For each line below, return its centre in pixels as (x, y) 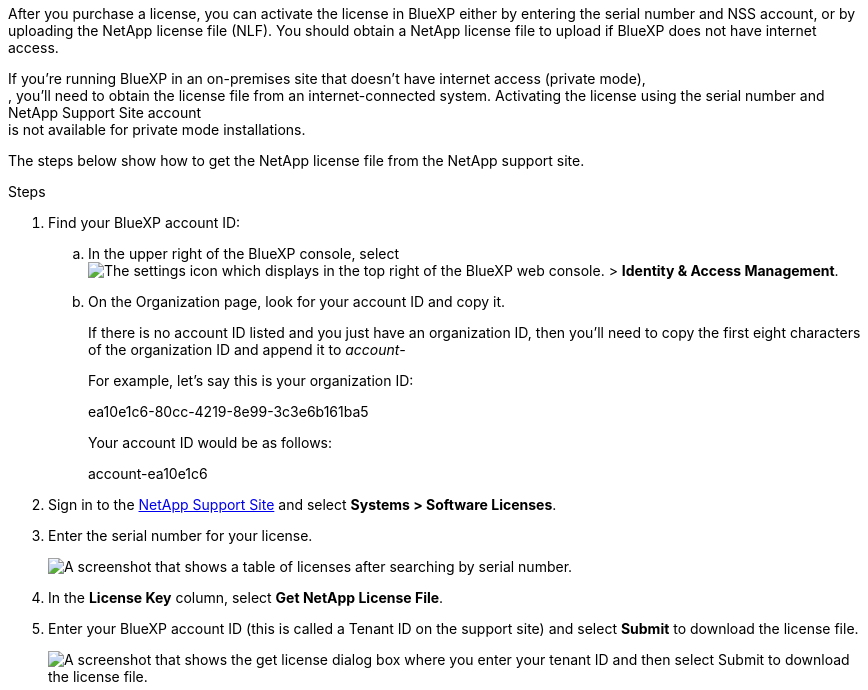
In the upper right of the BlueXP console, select (244, 253)
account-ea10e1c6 (148, 473)
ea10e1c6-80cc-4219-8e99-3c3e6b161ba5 (228, 411)
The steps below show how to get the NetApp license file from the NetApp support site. (296, 160)
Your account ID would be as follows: (210, 442)
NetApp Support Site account (105, 112)
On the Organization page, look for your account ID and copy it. (297, 301)
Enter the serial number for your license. (180, 535)
